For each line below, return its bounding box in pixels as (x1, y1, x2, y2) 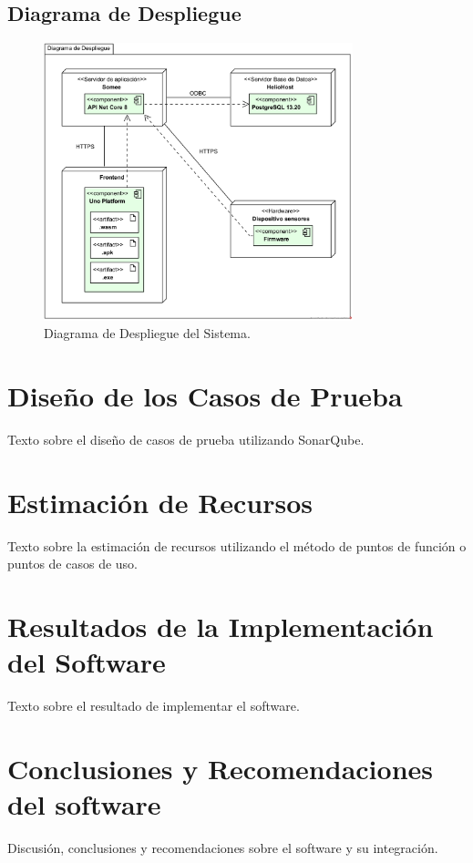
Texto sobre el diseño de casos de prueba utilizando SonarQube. (7, 429, 365, 448)
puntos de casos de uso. (7, 554, 139, 573)
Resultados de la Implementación (7, 608, 434, 645)
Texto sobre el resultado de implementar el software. (7, 696, 300, 715)
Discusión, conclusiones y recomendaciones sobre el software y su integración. (7, 838, 438, 858)
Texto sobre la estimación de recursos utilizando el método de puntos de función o (7, 536, 467, 555)
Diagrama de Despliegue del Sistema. (44, 324, 251, 343)
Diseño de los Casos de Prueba (7, 376, 403, 414)
